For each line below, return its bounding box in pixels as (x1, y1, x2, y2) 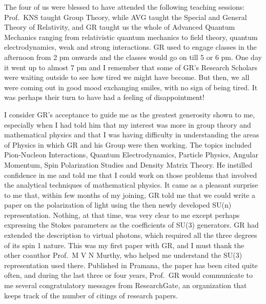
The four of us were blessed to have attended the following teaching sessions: (4, 2, 245, 12)
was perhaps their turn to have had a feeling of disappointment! (4, 92, 204, 103)
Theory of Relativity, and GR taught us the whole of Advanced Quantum (4, 22, 235, 32)
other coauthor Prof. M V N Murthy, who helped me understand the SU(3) (4, 250, 242, 260)
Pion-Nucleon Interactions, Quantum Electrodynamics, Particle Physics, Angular (4, 149, 258, 160)
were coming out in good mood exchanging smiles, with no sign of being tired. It (4, 82, 258, 92)
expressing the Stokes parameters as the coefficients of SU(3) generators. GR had (4, 219, 259, 230)
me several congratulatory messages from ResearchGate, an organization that (4, 280, 247, 291)
